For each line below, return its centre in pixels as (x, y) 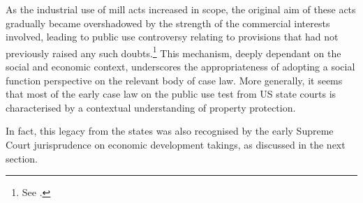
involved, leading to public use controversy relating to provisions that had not (172, 37)
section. (22, 158)
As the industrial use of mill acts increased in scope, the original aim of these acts (181, 9)
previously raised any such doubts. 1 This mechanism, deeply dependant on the (173, 52)
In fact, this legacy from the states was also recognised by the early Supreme (170, 131)
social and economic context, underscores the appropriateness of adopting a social (180, 67)
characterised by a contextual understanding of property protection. (151, 107)
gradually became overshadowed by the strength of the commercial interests (168, 23)
